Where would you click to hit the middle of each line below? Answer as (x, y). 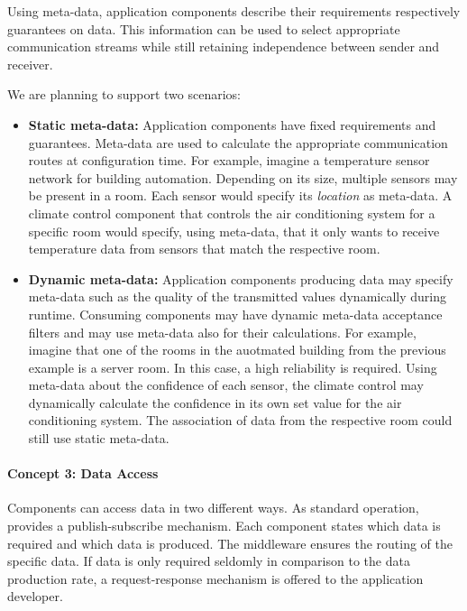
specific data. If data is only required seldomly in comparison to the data (209, 561)
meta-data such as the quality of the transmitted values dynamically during (237, 296)
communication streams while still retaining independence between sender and (224, 46)
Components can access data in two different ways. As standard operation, (213, 508)
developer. (35, 596)
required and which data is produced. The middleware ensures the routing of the (230, 543)
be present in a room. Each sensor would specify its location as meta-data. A (240, 195)
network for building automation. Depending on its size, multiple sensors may (243, 177)
